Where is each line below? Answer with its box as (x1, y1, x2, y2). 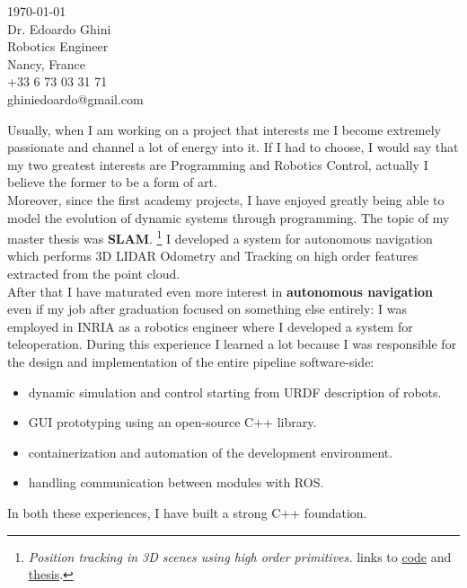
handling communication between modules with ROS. (28, 473, 324, 492)
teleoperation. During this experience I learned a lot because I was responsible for (7, 334, 457, 353)
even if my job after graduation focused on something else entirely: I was (7, 299, 407, 318)
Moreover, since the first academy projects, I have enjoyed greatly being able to (7, 190, 445, 209)
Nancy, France (7, 54, 85, 73)
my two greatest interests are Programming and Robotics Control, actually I (7, 155, 428, 174)
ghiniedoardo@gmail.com (7, 89, 144, 108)
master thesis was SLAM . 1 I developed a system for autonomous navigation (7, 227, 433, 247)
